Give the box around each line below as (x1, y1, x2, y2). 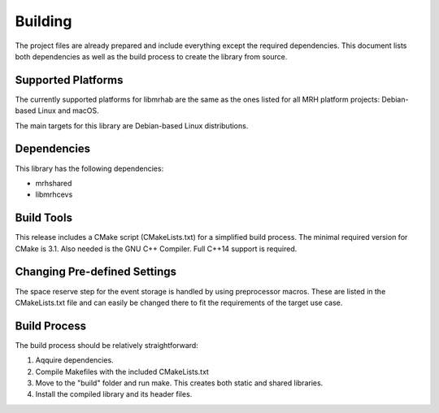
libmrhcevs (35, 189, 73, 199)
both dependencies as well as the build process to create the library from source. (15, 51, 288, 61)
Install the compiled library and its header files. (35, 389, 193, 399)
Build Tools (15, 211, 73, 225)
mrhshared (35, 178, 72, 188)
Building (15, 12, 72, 30)
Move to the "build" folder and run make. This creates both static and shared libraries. (35, 378, 324, 388)
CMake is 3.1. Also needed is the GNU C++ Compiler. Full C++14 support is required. (15, 244, 298, 254)
